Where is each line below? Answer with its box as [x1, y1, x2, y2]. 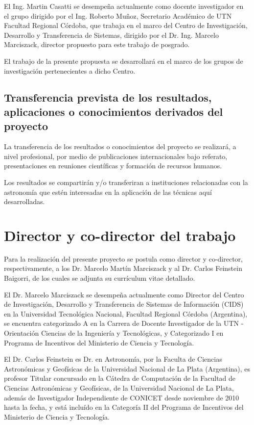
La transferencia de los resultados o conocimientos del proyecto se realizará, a [4, 141, 236, 152]
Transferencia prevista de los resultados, [4, 89, 212, 105]
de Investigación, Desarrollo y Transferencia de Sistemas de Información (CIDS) [4, 299, 244, 309]
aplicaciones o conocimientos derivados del [4, 104, 223, 119]
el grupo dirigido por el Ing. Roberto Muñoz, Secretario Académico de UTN [4, 10, 232, 21]
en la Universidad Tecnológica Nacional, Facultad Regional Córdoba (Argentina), [4, 308, 248, 319]
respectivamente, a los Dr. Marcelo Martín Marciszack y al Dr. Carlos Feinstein [4, 263, 242, 273]
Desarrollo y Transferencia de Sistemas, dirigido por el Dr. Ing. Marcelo [4, 29, 219, 40]
